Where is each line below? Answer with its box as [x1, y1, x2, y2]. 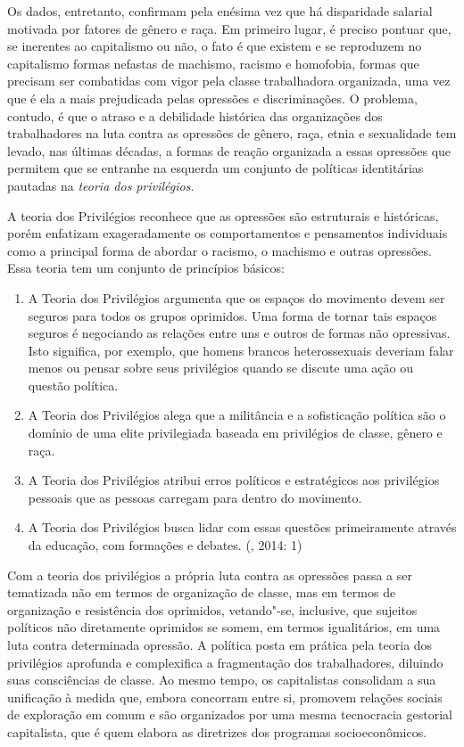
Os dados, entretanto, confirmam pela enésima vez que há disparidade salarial [7, 2, 433, 20]
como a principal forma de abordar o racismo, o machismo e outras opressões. [7, 241, 432, 259]
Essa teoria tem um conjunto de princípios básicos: [7, 259, 285, 277]
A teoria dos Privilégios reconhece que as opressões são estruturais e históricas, [7, 206, 439, 225]
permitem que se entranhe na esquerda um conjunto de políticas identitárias [7, 159, 424, 177]
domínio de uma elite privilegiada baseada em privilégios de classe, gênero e [28, 423, 443, 442]
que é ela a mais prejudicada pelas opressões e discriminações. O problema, [7, 88, 418, 107]
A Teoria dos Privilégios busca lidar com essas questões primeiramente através [28, 518, 457, 537]
